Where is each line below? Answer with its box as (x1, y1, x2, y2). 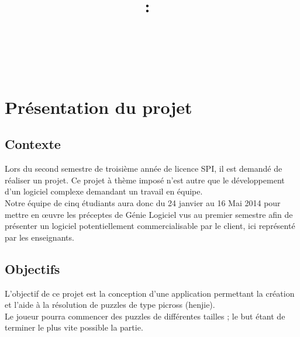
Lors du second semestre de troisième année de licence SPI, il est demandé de (5, 162, 282, 175)
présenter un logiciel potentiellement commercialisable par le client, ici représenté (5, 220, 295, 232)
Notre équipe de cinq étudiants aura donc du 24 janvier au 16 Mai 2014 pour (5, 196, 281, 209)
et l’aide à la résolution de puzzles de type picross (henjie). (5, 298, 215, 311)
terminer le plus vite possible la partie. (5, 321, 143, 333)
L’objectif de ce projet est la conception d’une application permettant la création (5, 287, 295, 299)
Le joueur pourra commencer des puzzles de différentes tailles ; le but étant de (5, 310, 285, 322)
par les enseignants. (5, 231, 74, 243)
